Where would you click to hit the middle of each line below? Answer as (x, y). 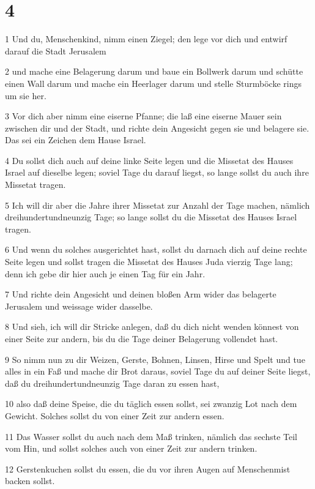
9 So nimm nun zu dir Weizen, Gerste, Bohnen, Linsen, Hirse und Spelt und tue (155, 359)
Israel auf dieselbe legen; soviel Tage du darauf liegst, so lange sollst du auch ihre (157, 172)
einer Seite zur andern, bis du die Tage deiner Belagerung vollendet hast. (142, 338)
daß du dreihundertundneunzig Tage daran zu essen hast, (112, 383)
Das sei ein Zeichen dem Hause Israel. (76, 140)
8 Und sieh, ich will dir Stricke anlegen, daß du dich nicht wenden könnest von (152, 327)
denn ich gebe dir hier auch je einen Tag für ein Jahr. (105, 273)
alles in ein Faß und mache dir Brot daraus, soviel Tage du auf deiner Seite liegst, (158, 371)
